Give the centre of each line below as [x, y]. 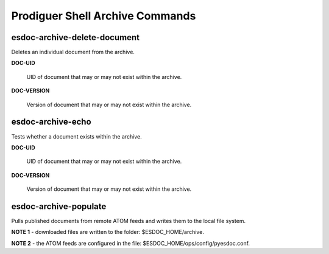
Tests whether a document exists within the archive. [77, 136]
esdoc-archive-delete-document [76, 37]
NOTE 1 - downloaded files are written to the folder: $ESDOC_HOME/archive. [108, 232]
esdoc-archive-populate [59, 206]
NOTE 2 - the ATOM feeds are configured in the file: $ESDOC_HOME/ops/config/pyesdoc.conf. [130, 243]
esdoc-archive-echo [51, 122]
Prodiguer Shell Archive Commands [104, 16]
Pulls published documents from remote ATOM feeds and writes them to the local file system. [129, 221]
